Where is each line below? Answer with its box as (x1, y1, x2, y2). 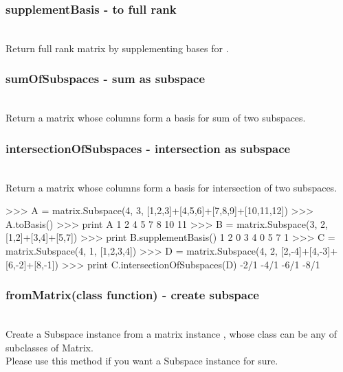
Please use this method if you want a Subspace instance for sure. (5, 353, 278, 368)
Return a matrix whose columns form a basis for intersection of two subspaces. (5, 180, 338, 194)
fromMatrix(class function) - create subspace (5, 286, 259, 303)
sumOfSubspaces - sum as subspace (5, 70, 206, 87)
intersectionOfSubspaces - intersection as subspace (5, 139, 291, 156)
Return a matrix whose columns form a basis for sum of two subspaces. (5, 111, 306, 125)
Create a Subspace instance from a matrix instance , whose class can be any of (5, 327, 337, 340)
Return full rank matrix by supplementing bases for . (5, 40, 229, 55)
